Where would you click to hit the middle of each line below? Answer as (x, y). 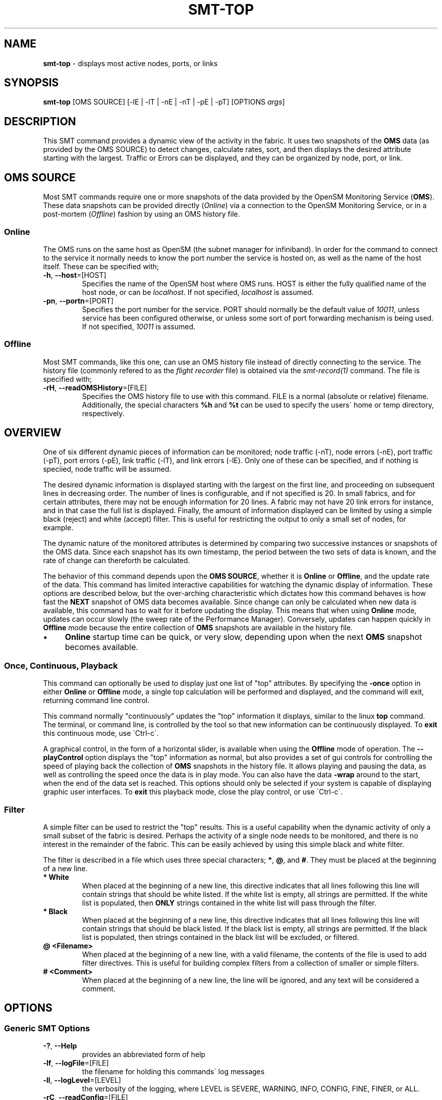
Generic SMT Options (47, 1028)
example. (58, 528)
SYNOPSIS (32, 83)
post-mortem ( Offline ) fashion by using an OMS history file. (142, 214)
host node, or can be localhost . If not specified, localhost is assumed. (198, 292)
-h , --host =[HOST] (75, 275)
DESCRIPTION (40, 121)
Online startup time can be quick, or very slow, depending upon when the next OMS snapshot (243, 637)
